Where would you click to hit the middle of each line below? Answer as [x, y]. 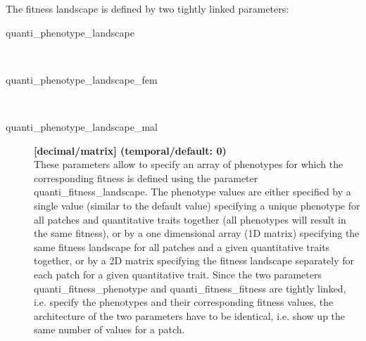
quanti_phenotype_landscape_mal [82, 126]
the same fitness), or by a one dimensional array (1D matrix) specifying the [197, 233]
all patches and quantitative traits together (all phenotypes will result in [190, 219]
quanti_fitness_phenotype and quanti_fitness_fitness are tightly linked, [190, 288]
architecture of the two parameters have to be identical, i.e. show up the [190, 315]
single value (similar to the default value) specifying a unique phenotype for [197, 205]
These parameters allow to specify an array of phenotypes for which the [189, 164]
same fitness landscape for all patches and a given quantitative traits [182, 246]
